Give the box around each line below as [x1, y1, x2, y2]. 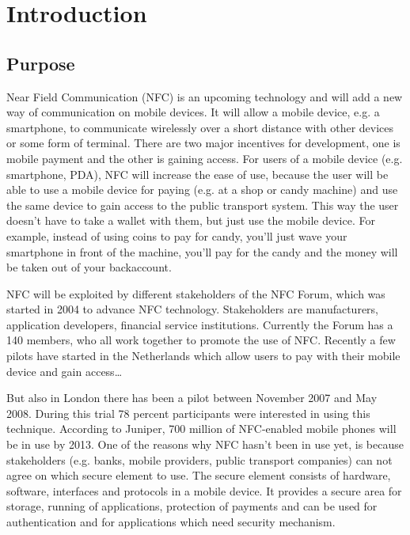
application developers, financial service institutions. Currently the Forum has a [6, 316, 393, 332]
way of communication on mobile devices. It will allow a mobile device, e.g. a [6, 104, 380, 120]
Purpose [6, 51, 75, 75]
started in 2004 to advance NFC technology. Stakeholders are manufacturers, [6, 301, 379, 317]
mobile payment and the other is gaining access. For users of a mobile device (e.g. [6, 150, 403, 166]
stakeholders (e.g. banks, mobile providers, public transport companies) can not [6, 451, 393, 468]
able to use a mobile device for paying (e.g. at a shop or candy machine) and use [6, 181, 398, 198]
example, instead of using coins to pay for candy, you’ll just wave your [6, 227, 347, 244]
